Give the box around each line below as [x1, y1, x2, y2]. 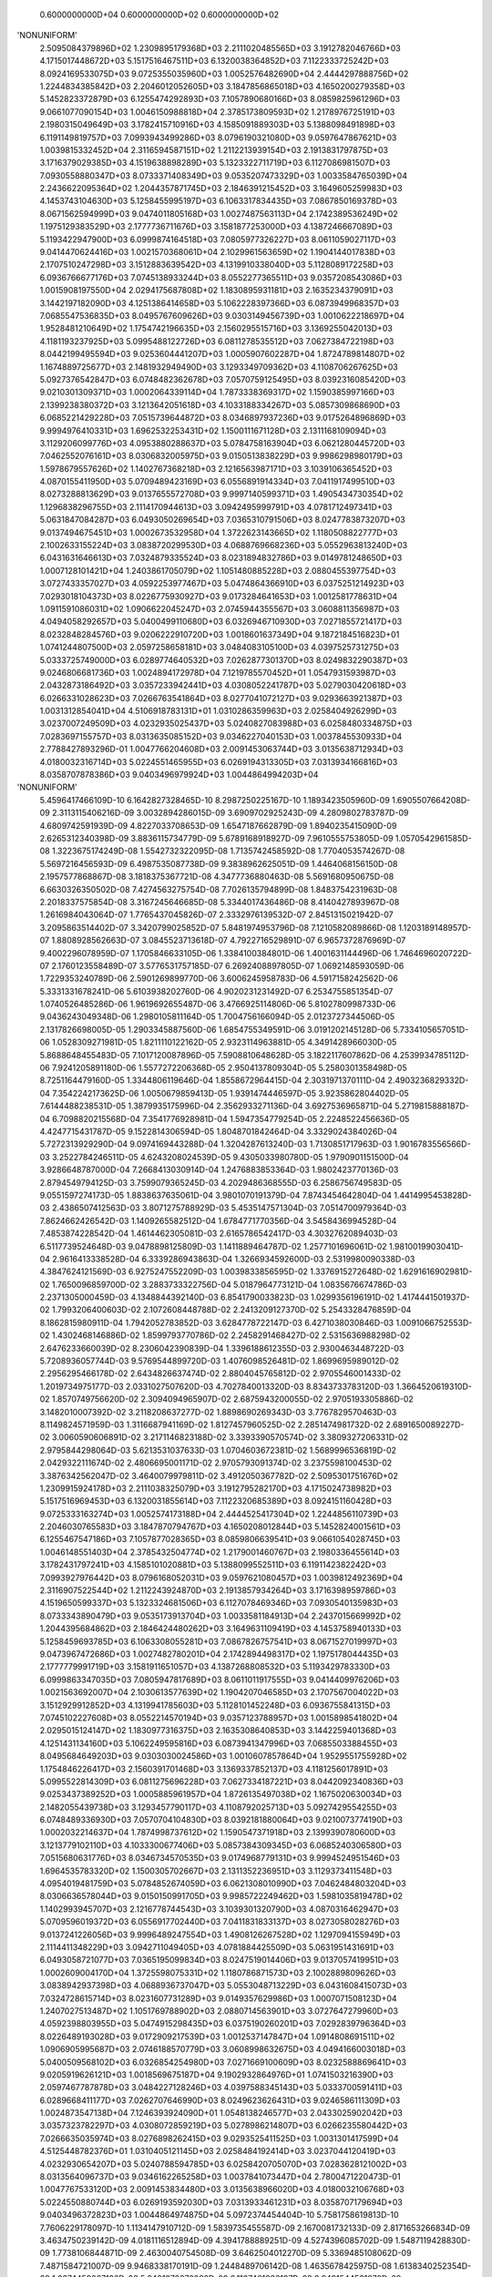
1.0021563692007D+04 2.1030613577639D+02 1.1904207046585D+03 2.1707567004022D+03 [39, 1687, 400, 1698]
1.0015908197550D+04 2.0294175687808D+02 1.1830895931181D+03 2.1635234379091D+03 [39, 285, 394, 296]
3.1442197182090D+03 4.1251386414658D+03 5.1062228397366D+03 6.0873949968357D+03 [39, 297, 400, 309]
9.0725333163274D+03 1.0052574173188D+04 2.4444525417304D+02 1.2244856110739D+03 [39, 1508, 399, 1519]
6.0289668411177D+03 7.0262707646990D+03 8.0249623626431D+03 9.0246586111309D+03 [39, 2095, 401, 2106]
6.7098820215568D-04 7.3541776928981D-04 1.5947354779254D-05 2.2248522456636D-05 [51, 1113, 410, 1124]
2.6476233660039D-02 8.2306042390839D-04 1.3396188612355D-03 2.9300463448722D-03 [39, 1343, 405, 1353]
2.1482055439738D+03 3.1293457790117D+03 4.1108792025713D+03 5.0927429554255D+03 [39, 1802, 397, 1812]
